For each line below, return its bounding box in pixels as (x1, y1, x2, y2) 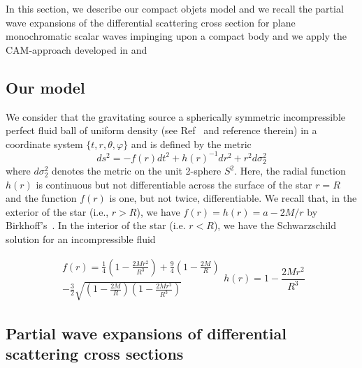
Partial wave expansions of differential (6, 322, 287, 344)
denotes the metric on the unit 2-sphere (52, 163, 222, 178)
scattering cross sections (6, 342, 184, 364)
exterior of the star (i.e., (6, 204, 109, 219)
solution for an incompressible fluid (6, 231, 156, 246)
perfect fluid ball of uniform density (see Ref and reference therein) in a (6, 123, 317, 138)
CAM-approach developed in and (6, 42, 147, 57)
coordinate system (6, 136, 83, 151)
